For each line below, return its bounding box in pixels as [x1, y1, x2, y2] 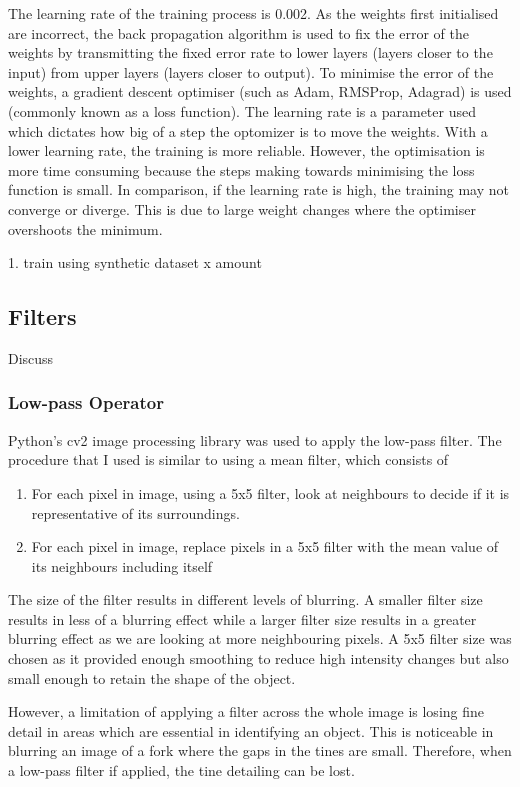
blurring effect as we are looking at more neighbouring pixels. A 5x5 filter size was [8, 628, 512, 649]
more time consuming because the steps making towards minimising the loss [8, 159, 475, 180]
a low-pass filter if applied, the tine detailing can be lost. [8, 760, 355, 781]
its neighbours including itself [31, 555, 213, 576]
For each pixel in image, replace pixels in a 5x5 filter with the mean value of [31, 536, 499, 557]
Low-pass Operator [8, 390, 164, 415]
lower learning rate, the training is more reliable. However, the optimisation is [8, 140, 485, 161]
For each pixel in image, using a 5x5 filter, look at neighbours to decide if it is [31, 482, 510, 503]
